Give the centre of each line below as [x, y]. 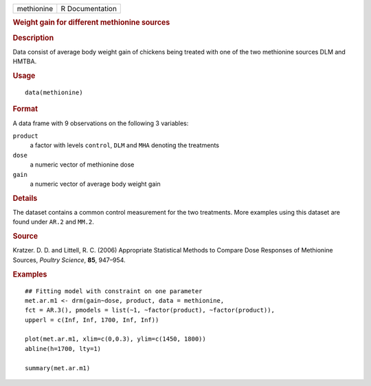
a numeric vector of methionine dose [82, 164]
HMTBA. [25, 61]
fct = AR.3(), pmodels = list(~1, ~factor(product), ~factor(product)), [150, 310]
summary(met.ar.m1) [58, 368]
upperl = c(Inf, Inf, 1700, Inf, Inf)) [92, 320]
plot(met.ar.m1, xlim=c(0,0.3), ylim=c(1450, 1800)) [115, 339]
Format [25, 109]
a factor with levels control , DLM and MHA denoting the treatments [125, 145]
